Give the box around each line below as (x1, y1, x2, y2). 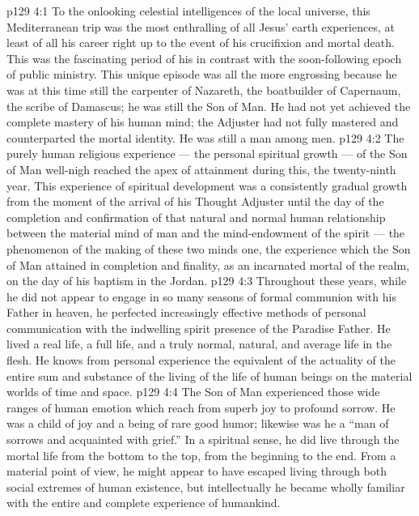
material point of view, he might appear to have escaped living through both (6, 463, 387, 480)
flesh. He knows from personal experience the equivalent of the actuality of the (6, 352, 396, 369)
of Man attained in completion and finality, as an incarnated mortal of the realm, (6, 256, 410, 273)
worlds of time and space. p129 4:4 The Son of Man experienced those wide (6, 383, 380, 400)
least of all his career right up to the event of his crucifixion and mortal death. (6, 34, 395, 51)
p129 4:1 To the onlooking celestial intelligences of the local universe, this (6, 2, 370, 19)
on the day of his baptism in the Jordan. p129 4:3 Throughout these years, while (6, 272, 407, 289)
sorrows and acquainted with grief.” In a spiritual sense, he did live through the (6, 431, 400, 448)
